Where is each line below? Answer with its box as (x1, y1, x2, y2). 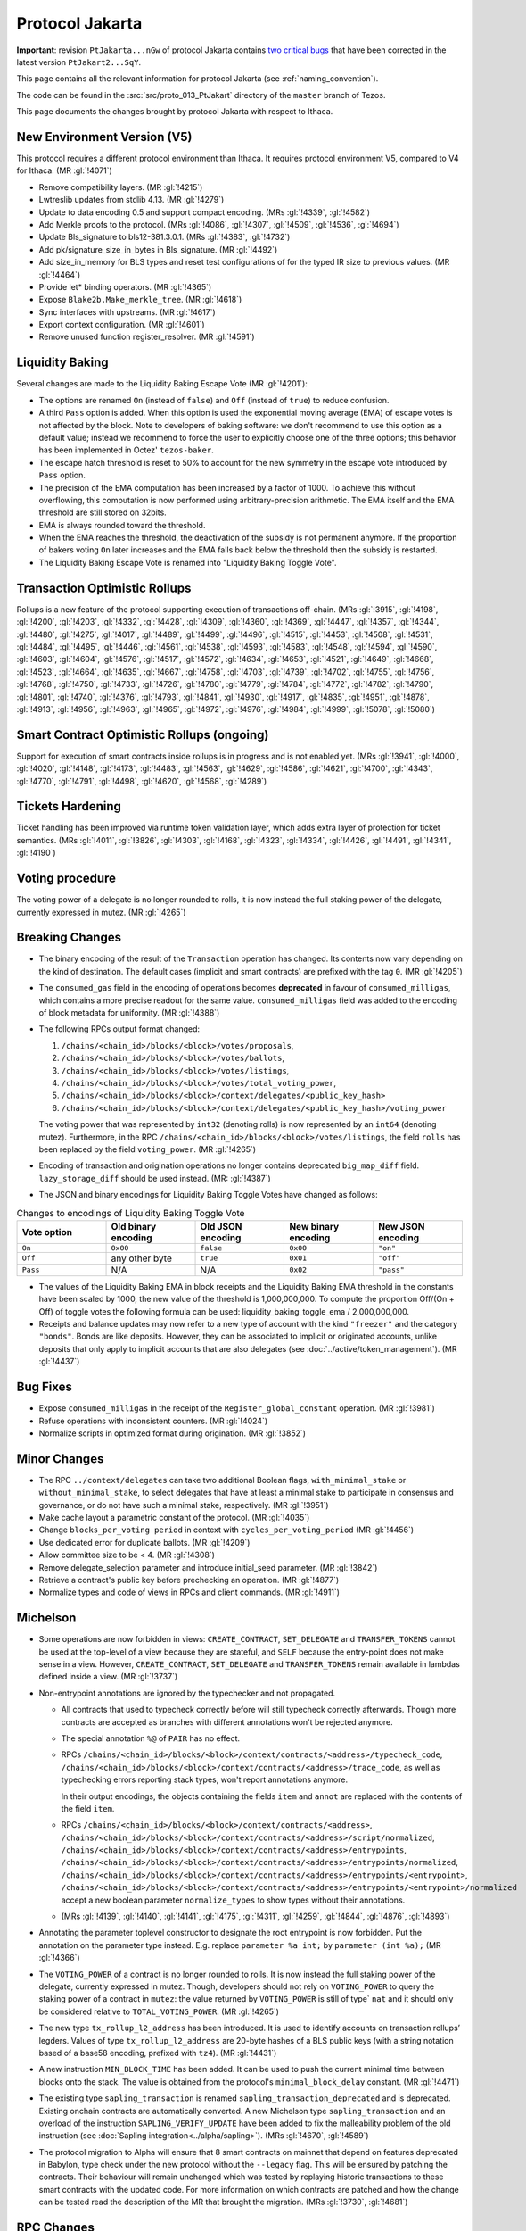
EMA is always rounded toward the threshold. (38, 519, 206, 530)
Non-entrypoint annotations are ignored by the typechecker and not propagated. (38, 1688, 336, 1698)
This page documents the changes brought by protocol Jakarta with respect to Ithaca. (16, 106, 333, 117)
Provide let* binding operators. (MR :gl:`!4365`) (38, 281, 212, 292)
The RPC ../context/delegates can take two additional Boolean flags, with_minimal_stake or (38, 1474, 407, 1485)
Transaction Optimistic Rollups (16, 580, 192, 595)
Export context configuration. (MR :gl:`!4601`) (38, 319, 205, 330)
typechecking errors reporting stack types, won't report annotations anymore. (61, 1774, 348, 1785)
